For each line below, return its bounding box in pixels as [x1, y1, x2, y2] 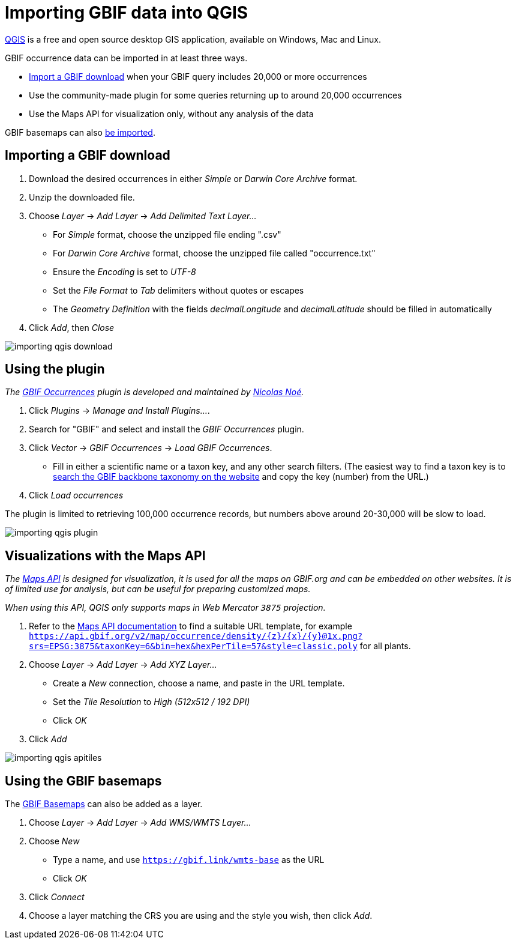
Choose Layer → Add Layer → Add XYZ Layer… [29, 659, 217, 670]
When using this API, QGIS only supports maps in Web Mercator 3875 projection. [5, 602, 326, 613]
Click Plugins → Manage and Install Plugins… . [29, 405, 210, 416]
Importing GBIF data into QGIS [5, 2, 248, 23]
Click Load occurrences [29, 490, 124, 501]
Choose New [29, 836, 80, 847]
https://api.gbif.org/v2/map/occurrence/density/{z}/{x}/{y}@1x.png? [29, 631, 363, 641]
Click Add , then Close [29, 322, 115, 333]
